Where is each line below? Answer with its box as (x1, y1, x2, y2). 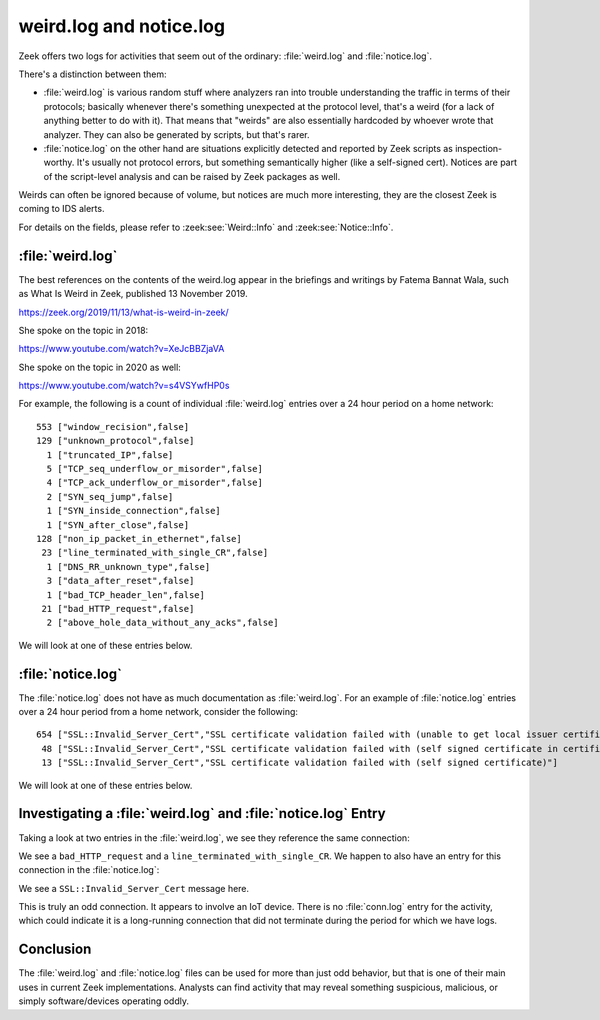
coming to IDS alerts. (18, 203, 105, 215)
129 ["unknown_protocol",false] (36, 435, 195, 447)
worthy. (43, 156, 75, 169)
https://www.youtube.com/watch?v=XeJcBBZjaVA (18, 343, 225, 355)
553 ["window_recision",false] (36, 421, 190, 432)
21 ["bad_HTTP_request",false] (41, 603, 195, 614)
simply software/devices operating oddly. (18, 995, 190, 1007)
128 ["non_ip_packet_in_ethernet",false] (36, 533, 242, 544)
